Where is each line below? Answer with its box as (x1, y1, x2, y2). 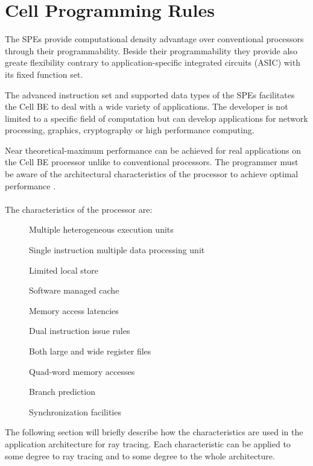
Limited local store (29, 263, 99, 276)
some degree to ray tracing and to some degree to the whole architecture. (5, 449, 275, 462)
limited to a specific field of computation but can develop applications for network (5, 112, 308, 124)
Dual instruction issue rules (29, 324, 130, 337)
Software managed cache (29, 284, 119, 297)
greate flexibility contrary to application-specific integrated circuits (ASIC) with (5, 56, 300, 69)
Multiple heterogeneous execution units (29, 223, 174, 236)
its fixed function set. (5, 68, 83, 80)
